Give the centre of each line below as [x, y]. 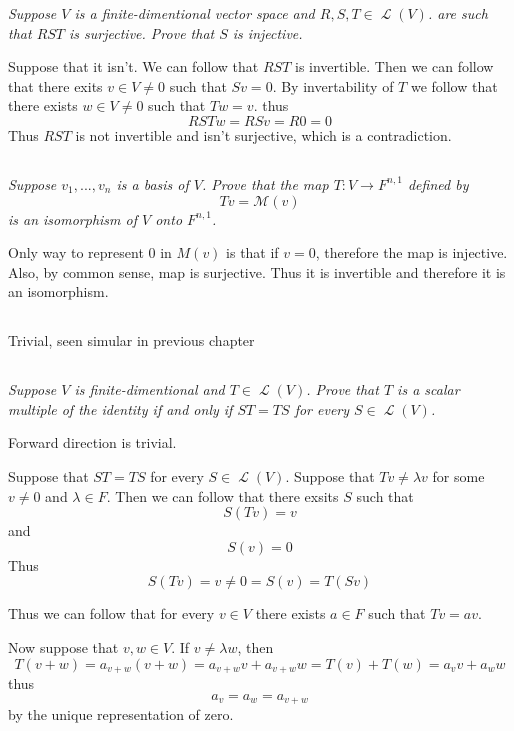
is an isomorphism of [73, 218]
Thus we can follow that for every [111, 613]
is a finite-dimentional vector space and [194, 13]
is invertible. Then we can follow [394, 66]
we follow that [454, 85]
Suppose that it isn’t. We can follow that [133, 66]
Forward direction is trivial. [92, 442]
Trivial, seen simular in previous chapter [131, 340]
